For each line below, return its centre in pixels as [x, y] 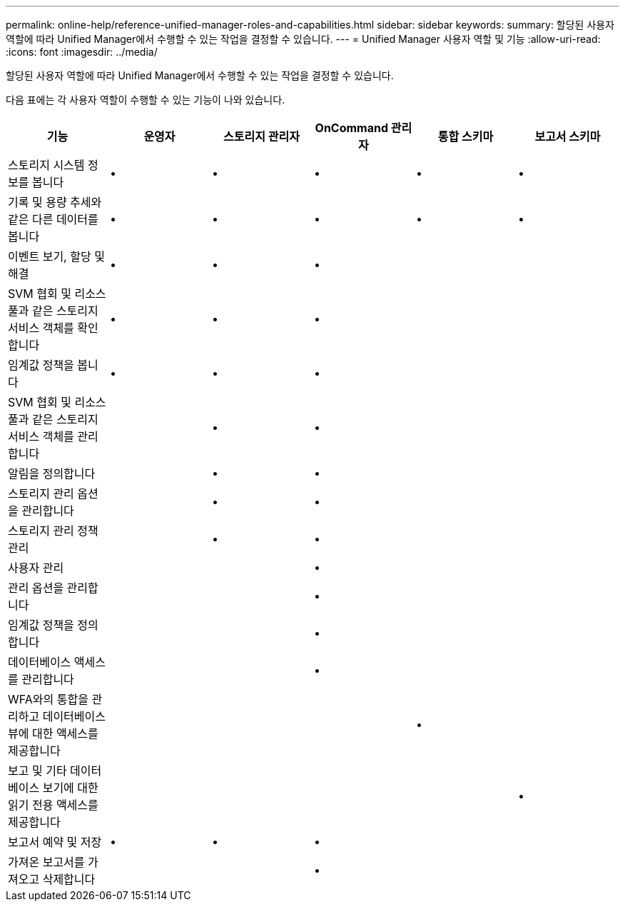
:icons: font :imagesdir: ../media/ [82, 52]
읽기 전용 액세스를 [53, 805]
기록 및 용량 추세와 [55, 202]
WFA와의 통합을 [48, 699]
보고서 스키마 [568, 136]
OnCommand [352, 128]
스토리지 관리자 [261, 136]
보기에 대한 [70, 788]
